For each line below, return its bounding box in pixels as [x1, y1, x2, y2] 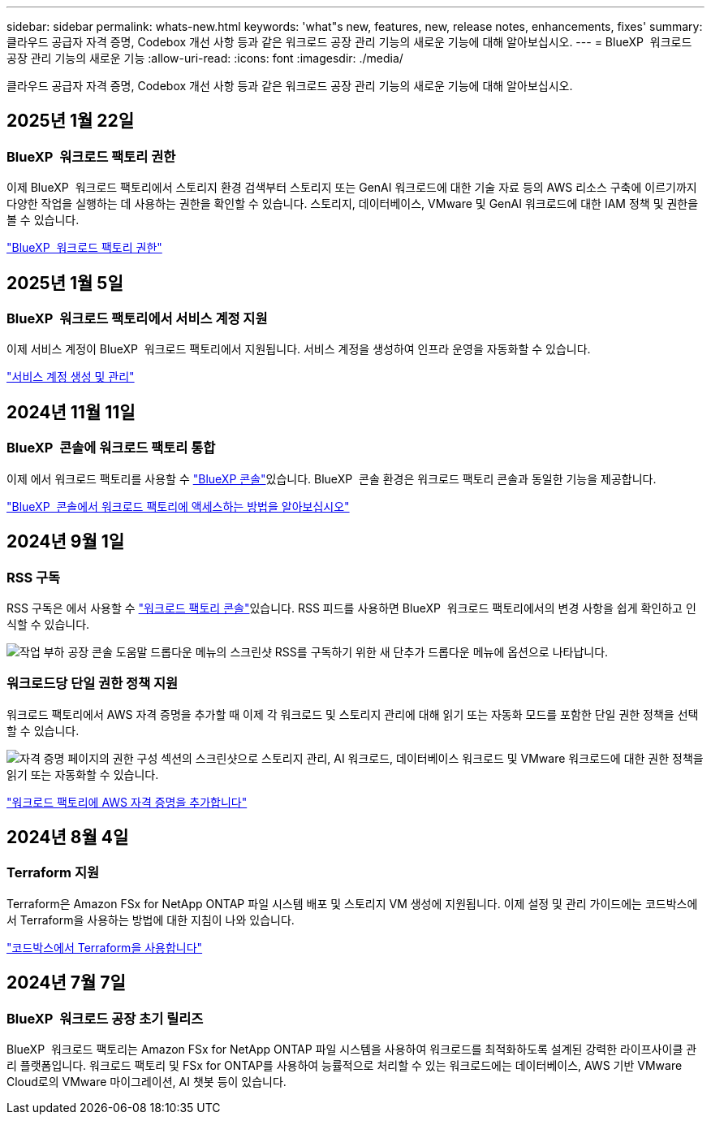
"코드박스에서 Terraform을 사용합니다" [6, 940, 203, 954]
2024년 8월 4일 [6, 827, 129, 848]
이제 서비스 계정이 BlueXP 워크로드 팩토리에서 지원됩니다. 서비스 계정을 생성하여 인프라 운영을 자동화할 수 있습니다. [6, 342, 591, 357]
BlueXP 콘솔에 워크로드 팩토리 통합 [6, 439, 216, 457]
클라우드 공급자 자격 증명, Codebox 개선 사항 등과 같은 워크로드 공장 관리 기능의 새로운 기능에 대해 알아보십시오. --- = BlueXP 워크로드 [6, 35, 692, 49]
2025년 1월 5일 [6, 272, 123, 293]
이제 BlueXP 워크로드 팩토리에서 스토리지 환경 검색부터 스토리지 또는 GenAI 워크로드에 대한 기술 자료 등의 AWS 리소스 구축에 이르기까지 [6, 180, 697, 195]
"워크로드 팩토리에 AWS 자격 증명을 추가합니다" [6, 794, 248, 809]
